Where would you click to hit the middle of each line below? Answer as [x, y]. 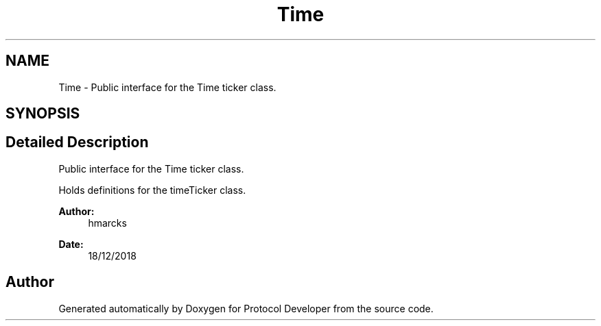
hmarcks [107, 223]
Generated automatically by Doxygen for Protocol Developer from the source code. [246, 308]
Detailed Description [77, 142]
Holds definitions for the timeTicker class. [152, 190]
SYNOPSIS [43, 114]
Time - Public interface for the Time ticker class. [167, 87]
